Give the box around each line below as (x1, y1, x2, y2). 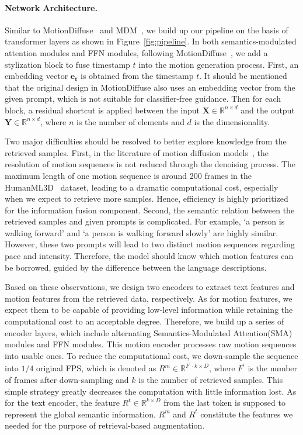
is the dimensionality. (194, 115, 270, 127)
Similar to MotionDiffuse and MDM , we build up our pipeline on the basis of (5, 23, 288, 36)
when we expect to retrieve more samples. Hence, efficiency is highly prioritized (5, 192, 288, 205)
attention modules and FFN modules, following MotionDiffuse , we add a (5, 46, 268, 58)
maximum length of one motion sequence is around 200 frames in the (5, 169, 252, 181)
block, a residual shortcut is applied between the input (5, 103, 200, 116)
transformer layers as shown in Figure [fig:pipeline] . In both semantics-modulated (5, 35, 297, 47)
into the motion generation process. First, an (138, 58, 299, 70)
